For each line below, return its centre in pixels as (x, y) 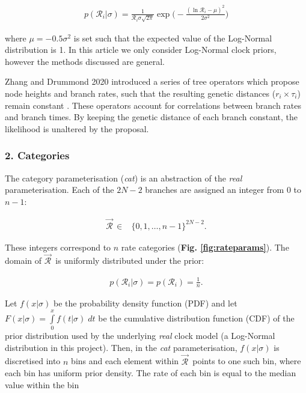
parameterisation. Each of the (60, 190)
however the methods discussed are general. (85, 61)
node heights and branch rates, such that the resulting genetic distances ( (140, 93)
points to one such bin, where (247, 361)
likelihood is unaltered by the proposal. (77, 128)
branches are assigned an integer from (215, 190)
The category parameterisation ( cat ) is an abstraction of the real (124, 178)
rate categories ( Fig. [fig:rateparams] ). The (205, 247)
